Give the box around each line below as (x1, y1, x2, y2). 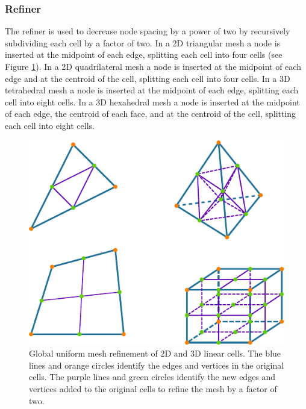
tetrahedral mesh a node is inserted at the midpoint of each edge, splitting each (5, 84, 299, 96)
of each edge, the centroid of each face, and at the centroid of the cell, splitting (5, 107, 296, 120)
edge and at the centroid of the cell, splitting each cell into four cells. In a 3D (5, 72, 290, 84)
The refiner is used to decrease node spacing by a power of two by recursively (5, 25, 290, 37)
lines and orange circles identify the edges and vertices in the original (29, 358, 284, 371)
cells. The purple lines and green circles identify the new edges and (29, 370, 276, 383)
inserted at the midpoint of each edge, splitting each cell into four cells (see (5, 48, 283, 61)
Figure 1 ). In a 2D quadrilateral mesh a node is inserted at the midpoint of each (5, 60, 301, 72)
